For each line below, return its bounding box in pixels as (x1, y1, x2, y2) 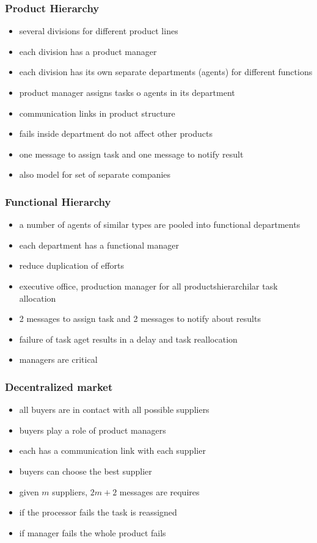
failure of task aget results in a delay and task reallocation (19, 332, 238, 345)
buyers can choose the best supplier (19, 464, 152, 477)
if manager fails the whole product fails (19, 526, 166, 539)
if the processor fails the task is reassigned (19, 506, 177, 519)
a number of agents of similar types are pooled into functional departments (19, 218, 301, 231)
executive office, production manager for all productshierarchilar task (19, 279, 278, 292)
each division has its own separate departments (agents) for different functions (19, 65, 313, 78)
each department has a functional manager (19, 238, 179, 251)
